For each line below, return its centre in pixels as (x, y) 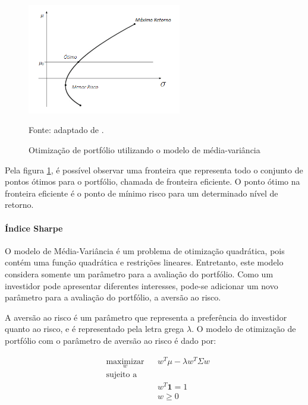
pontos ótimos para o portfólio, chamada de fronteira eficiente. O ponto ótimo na (153, 181)
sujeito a (122, 374)
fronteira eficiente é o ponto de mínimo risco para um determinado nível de (142, 193)
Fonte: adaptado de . (66, 130)
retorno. (19, 205)
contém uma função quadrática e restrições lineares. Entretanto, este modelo (144, 262)
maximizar (125, 361)
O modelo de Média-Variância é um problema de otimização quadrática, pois (145, 250)
